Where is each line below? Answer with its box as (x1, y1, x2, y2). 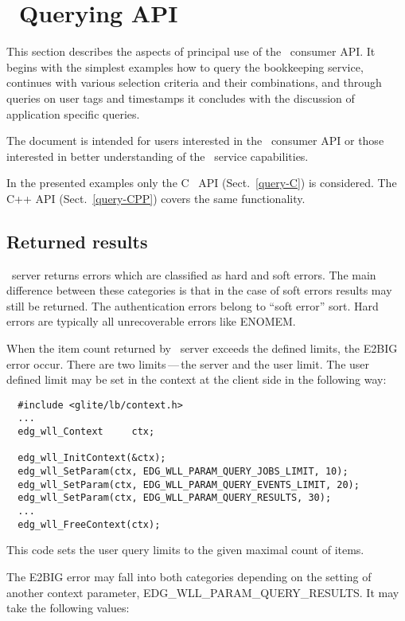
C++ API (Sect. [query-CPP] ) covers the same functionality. (6, 189, 306, 206)
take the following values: (6, 600, 130, 616)
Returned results (6, 228, 148, 253)
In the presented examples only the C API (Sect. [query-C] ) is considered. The (6, 174, 397, 191)
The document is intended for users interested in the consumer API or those (6, 132, 384, 149)
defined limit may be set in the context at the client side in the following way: (6, 371, 387, 388)
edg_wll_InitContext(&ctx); (18, 452, 166, 464)
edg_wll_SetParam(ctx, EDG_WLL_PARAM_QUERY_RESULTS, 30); (18, 492, 332, 504)
